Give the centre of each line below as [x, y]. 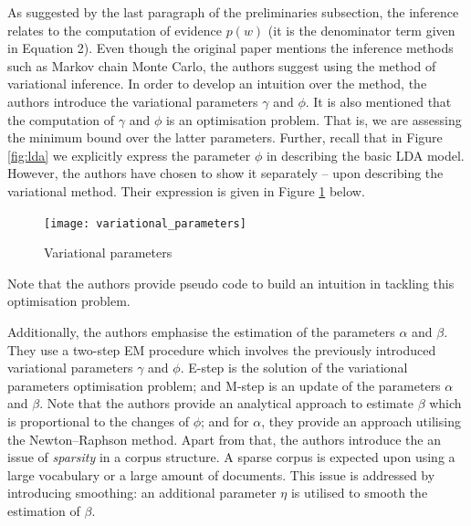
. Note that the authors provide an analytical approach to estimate [226, 403]
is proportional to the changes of [98, 421]
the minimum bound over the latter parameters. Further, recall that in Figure [225, 137]
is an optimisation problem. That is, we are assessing [314, 119]
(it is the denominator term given [361, 30]
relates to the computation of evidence [115, 30]
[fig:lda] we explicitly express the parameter [129, 155]
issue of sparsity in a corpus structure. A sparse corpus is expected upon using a [231, 457]
